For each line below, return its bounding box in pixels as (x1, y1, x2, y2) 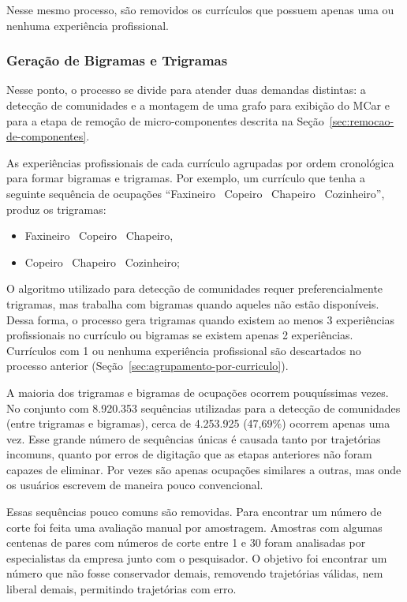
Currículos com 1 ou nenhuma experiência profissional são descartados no (6, 342, 361, 358)
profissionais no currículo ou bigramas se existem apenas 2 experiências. (6, 327, 353, 343)
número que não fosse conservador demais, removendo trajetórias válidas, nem (6, 565, 383, 581)
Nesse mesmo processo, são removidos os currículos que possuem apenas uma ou (6, 2, 394, 17)
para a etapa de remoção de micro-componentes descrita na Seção (6, 112, 324, 129)
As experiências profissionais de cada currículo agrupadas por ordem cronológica (6, 154, 394, 170)
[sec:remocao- (329, 112, 394, 129)
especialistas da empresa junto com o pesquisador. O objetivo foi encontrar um (6, 549, 387, 566)
